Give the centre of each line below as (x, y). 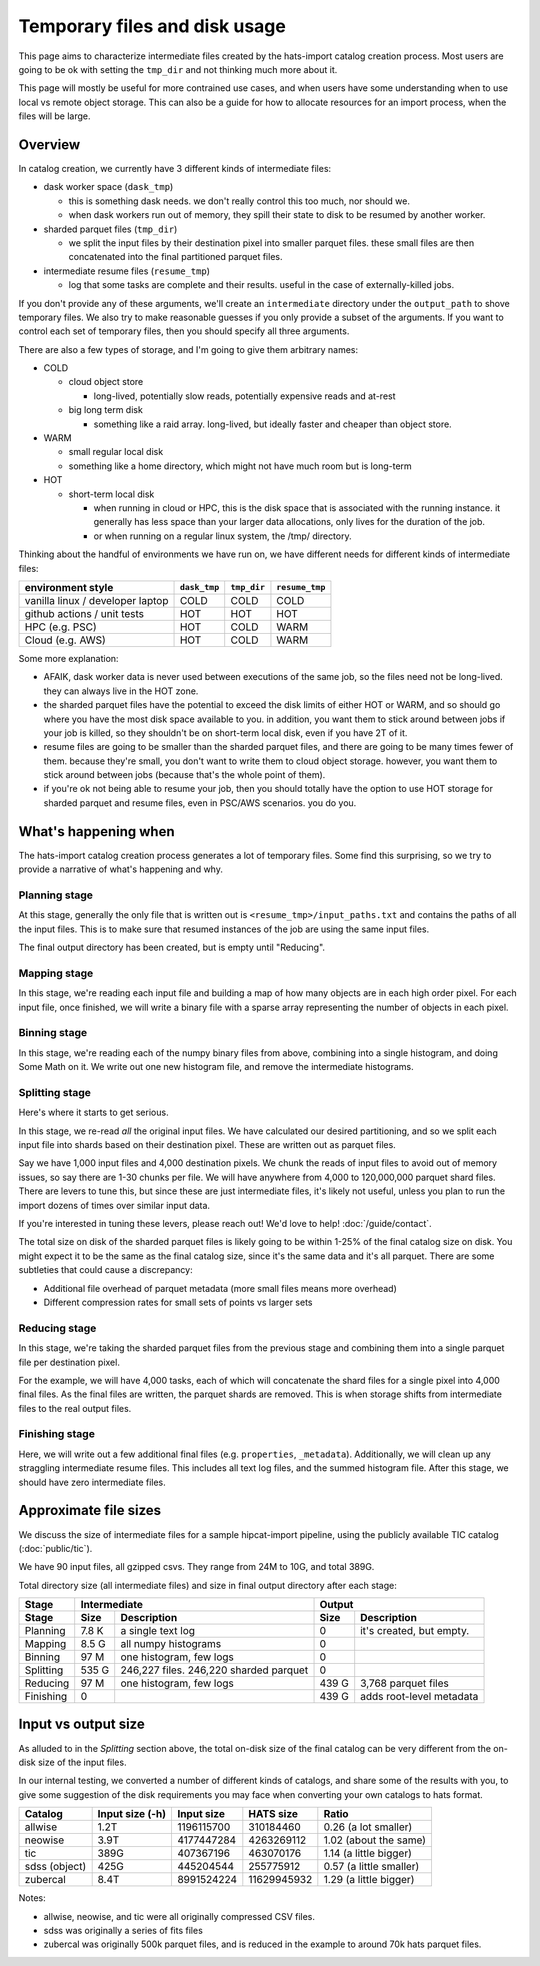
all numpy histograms (171, 1644)
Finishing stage (56, 1434)
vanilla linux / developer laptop (96, 600)
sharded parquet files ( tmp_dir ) (110, 229)
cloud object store (106, 382)
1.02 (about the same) (375, 1840)
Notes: (32, 1898)
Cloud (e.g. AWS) (65, 640)
